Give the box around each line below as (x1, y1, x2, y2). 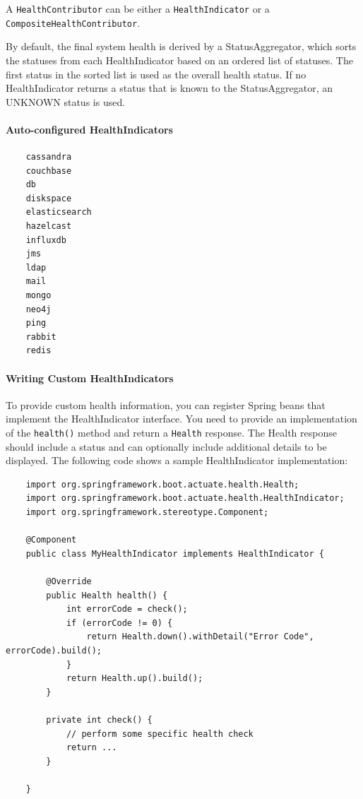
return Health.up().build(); (66, 673, 203, 684)
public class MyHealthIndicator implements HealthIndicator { (25, 548, 325, 559)
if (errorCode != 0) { (66, 617, 173, 628)
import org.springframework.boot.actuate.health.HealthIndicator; (25, 493, 345, 504)
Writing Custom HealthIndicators (6, 370, 174, 385)
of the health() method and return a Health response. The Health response (6, 425, 337, 439)
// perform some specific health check (66, 728, 254, 739)
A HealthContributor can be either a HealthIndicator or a (6, 1, 270, 16)
